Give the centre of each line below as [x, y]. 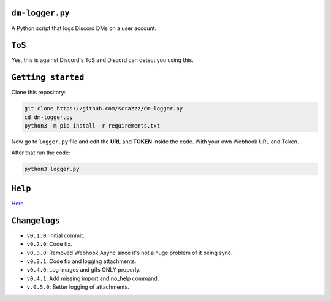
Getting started [48, 78]
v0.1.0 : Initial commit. [56, 235]
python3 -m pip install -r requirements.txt [92, 126]
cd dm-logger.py [49, 117]
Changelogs [36, 220]
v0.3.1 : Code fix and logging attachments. [82, 261]
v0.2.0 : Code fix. [50, 244]
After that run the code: [41, 153]
